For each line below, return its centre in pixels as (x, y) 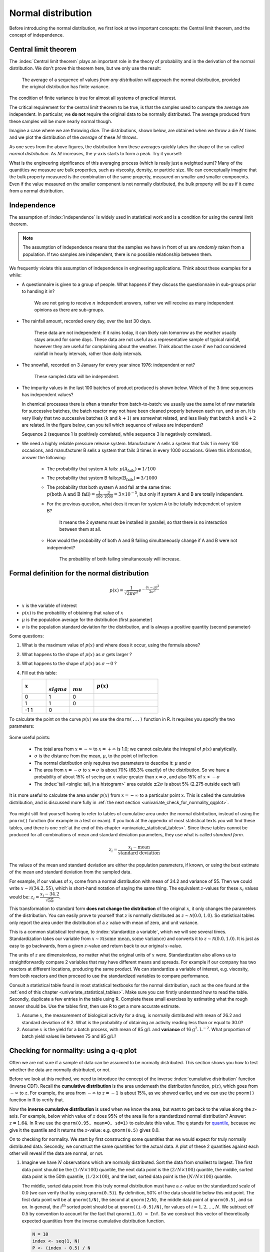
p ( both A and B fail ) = (71, 494)
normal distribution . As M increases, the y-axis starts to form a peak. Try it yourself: (96, 154)
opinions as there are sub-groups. (69, 309)
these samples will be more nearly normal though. (61, 121)
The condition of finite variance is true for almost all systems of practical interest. (93, 98)
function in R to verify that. (37, 1100)
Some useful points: (30, 737)
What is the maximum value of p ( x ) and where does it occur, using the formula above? (111, 645)
